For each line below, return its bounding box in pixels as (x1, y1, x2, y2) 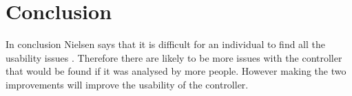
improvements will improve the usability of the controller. (6, 77, 249, 91)
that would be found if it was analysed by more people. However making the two (6, 64, 346, 78)
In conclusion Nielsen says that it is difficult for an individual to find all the (6, 37, 326, 51)
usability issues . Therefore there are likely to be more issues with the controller (6, 50, 342, 64)
